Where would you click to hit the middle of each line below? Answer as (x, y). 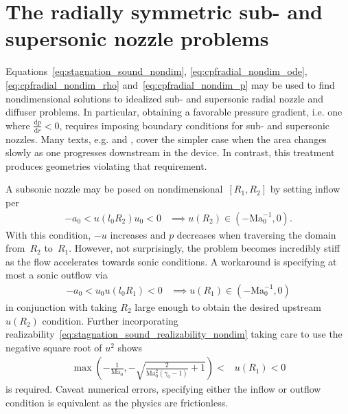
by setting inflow (305, 189)
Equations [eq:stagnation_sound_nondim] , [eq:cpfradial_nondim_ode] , (156, 71)
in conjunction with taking (61, 306)
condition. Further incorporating (110, 320)
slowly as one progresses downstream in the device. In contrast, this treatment (170, 152)
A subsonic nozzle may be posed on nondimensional (114, 189)
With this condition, (48, 234)
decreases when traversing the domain (256, 234)
